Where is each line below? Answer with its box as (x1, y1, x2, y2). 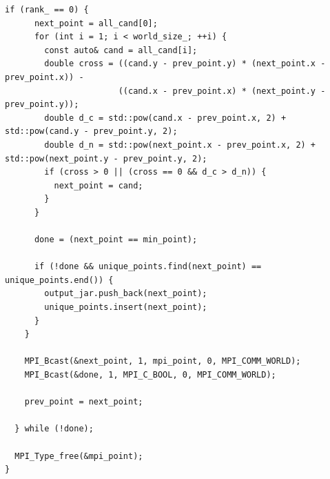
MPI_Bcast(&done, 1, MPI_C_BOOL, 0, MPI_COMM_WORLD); (24, 370, 276, 380)
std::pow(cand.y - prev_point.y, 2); (5, 126, 178, 137)
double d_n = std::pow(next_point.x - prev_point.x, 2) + (44, 139, 316, 150)
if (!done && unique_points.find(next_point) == (34, 262, 262, 272)
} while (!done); (14, 424, 94, 434)
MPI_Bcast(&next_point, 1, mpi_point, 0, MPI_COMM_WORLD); (24, 356, 301, 366)
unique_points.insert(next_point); (44, 302, 207, 313)
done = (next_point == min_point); (34, 235, 198, 245)
